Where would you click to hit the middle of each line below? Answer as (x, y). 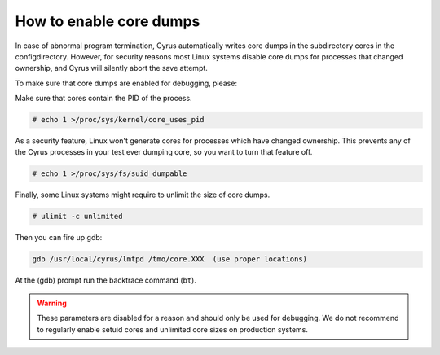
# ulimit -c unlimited (77, 217)
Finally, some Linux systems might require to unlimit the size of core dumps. (143, 195)
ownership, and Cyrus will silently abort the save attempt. (111, 68)
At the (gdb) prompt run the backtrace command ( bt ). (106, 280)
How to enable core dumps (108, 21)
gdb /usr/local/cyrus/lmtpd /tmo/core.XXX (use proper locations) (170, 259)
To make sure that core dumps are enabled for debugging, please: (126, 83)
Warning (52, 303)
